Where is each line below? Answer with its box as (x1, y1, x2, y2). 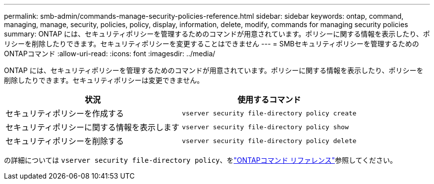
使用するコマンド (237, 95, 301, 105)
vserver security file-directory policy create (182, 109, 357, 117)
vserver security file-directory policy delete (182, 137, 357, 145)
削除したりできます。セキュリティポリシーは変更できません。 (4, 76, 204, 84)
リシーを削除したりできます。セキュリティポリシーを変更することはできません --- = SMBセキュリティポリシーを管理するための (4, 39, 419, 48)
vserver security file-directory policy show (182, 123, 349, 131)
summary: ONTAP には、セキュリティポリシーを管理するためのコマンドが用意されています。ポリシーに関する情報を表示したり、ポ (4, 30, 430, 38)
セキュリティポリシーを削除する (5, 136, 124, 146)
